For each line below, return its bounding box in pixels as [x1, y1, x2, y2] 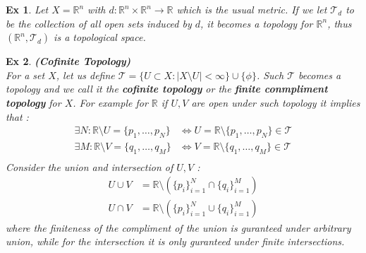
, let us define [56, 67, 115, 82]
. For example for [73, 95, 148, 110]
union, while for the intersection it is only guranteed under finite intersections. [6, 234, 345, 249]
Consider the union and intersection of [6, 159, 173, 174]
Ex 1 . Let [6, 2, 49, 16]
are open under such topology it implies [191, 95, 360, 110]
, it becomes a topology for [200, 16, 313, 30]
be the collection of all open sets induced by [6, 16, 192, 30]
